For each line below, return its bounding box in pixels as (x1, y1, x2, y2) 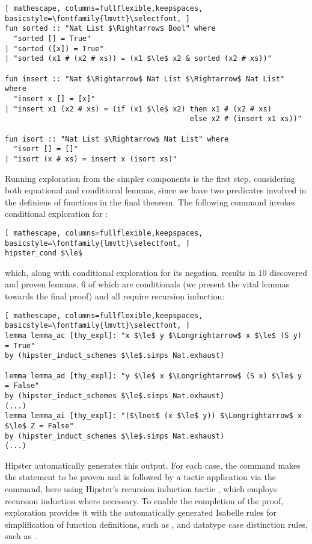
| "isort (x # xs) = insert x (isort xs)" (5, 154, 177, 163)
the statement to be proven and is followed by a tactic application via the (5, 471, 276, 483)
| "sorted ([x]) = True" (5, 44, 104, 53)
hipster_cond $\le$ (5, 249, 82, 258)
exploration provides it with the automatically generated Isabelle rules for (5, 506, 277, 519)
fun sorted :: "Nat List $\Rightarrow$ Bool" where (5, 24, 216, 33)
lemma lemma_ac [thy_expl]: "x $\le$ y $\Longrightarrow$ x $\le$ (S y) (5, 331, 302, 340)
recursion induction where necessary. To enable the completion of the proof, (5, 494, 284, 507)
